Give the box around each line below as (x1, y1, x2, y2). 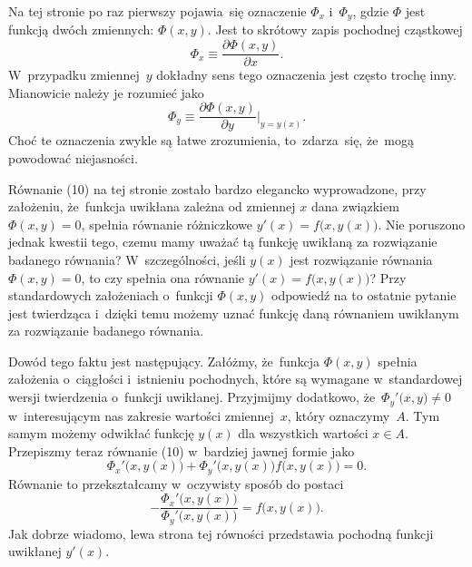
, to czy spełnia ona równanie (81, 268, 245, 287)
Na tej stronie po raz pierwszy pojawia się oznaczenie (8, 2, 307, 20)
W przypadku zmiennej (8, 65, 140, 84)
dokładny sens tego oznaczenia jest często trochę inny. (156, 65, 457, 84)
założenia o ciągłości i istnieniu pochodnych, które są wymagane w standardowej (8, 369, 463, 388)
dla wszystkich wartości (238, 424, 369, 443)
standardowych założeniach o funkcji (8, 286, 213, 305)
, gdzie (352, 2, 389, 20)
